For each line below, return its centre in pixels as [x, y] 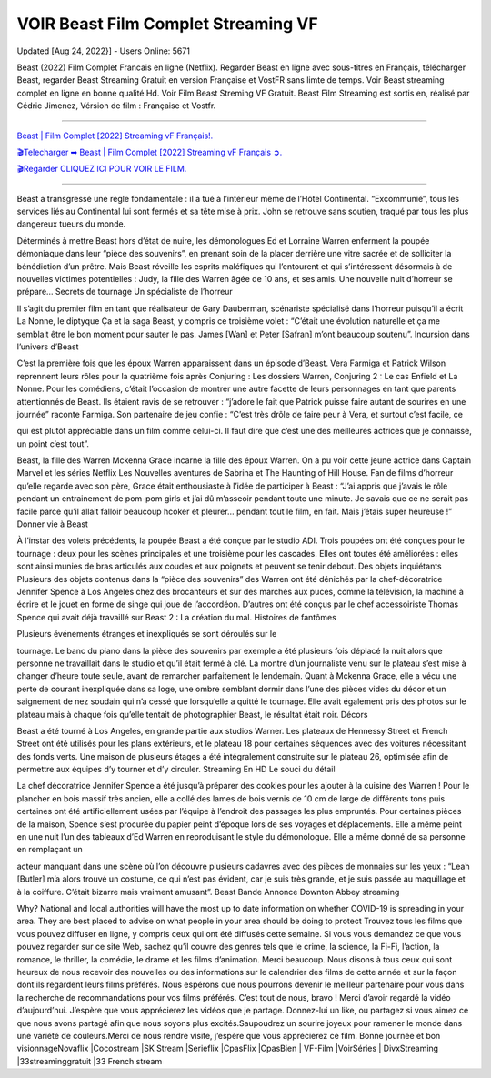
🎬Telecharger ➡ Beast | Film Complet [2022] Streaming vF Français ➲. [150, 152]
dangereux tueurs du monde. [71, 224]
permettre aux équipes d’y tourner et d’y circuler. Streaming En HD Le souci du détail [176, 770]
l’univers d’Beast [48, 347]
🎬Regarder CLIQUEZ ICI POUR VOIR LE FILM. [102, 169]
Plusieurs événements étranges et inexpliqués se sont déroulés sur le [147, 634]
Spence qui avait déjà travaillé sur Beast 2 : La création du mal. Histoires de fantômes [176, 617]
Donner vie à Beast [52, 524]
